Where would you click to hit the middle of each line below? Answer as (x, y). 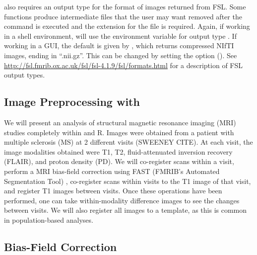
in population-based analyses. (49, 219)
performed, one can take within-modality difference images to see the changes (122, 200)
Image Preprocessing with (72, 102)
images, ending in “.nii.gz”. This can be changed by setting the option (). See (121, 55)
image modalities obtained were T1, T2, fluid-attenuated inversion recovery (118, 151)
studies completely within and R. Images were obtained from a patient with (119, 132)
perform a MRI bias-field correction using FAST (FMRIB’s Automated (112, 171)
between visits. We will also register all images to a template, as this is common (126, 210)
